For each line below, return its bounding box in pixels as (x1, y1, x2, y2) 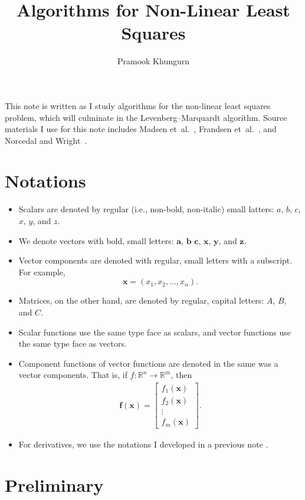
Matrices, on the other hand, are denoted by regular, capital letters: (18, 294, 264, 307)
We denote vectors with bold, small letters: (18, 234, 174, 246)
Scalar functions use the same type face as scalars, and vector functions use (18, 325, 291, 338)
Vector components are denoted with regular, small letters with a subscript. (18, 254, 293, 267)
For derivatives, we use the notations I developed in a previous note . (18, 438, 268, 450)
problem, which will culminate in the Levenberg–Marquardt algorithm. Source (5, 111, 287, 123)
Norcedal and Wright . (5, 134, 87, 146)
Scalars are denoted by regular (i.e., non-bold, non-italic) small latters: (18, 203, 274, 215)
